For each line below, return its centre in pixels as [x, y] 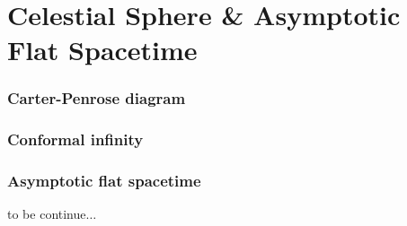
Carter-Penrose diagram [97, 98]
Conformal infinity [75, 139]
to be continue [47, 214]
